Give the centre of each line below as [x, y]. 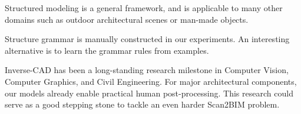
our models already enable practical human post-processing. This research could [149, 93]
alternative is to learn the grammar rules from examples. [107, 50]
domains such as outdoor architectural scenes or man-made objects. [127, 19]
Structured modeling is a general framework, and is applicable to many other [144, 8]
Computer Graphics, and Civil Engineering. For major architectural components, [151, 81]
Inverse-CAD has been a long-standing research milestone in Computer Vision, [147, 70]
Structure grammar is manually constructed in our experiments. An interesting [147, 39]
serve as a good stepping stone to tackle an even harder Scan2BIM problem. [142, 104]
